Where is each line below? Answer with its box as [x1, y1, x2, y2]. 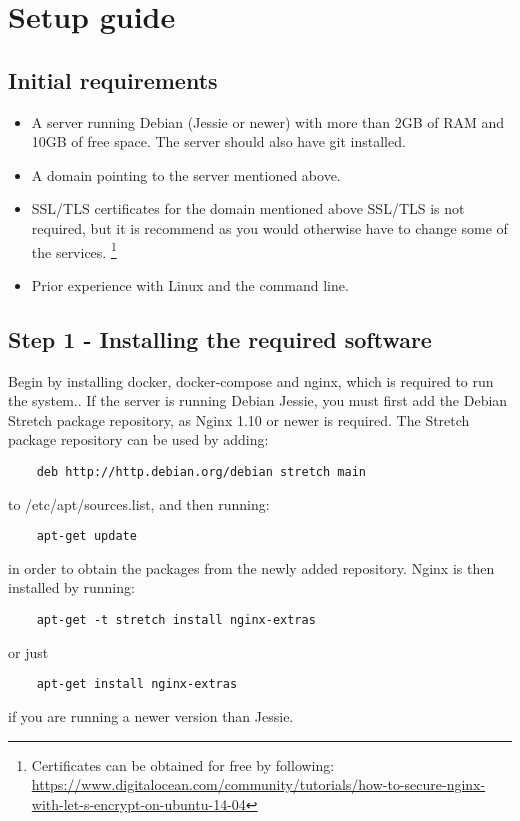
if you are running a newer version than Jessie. [8, 705, 294, 726]
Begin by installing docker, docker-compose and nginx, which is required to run [8, 370, 494, 391]
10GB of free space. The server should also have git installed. [31, 131, 406, 152]
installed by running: [8, 577, 135, 598]
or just [8, 641, 49, 662]
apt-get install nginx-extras [36, 677, 238, 692]
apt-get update [36, 529, 137, 544]
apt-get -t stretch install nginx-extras [36, 613, 316, 628]
